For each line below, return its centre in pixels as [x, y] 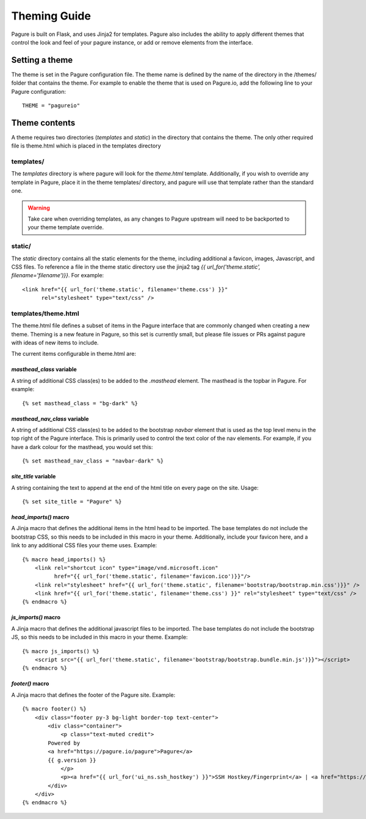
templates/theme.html [45, 313]
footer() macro [30, 684]
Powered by [64, 743]
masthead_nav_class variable [50, 419]
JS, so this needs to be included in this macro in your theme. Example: [100, 637]
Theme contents [43, 123]
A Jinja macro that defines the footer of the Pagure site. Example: [93, 695]
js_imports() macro [36, 617]
